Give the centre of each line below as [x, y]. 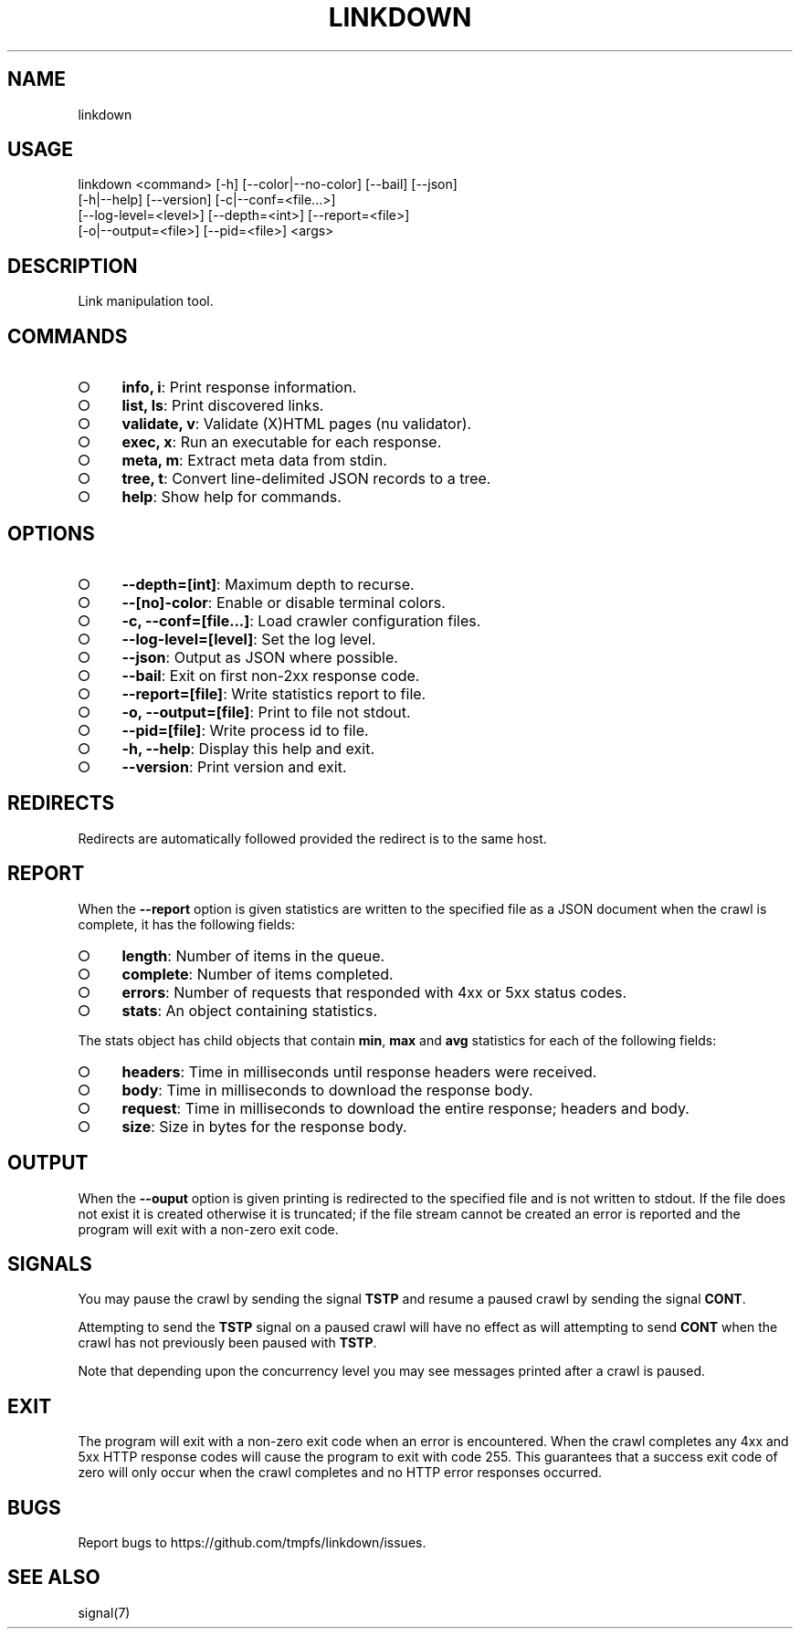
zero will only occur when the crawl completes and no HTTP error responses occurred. [340, 1473]
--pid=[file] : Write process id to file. [245, 730]
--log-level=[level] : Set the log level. [249, 639]
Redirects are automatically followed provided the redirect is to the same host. [312, 838]
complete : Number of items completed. [258, 974]
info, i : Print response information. [239, 388]
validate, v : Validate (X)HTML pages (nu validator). [297, 424]
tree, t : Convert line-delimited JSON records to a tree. [306, 479]
